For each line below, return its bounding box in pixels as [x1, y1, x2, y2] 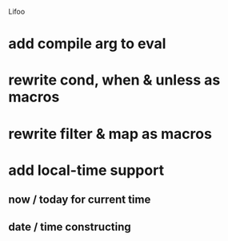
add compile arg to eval [8, 35, 166, 53]
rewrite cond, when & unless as [8, 71, 221, 89]
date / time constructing [8, 219, 132, 234]
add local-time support [8, 161, 165, 179]
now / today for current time [8, 193, 151, 207]
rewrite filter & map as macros [8, 124, 212, 143]
